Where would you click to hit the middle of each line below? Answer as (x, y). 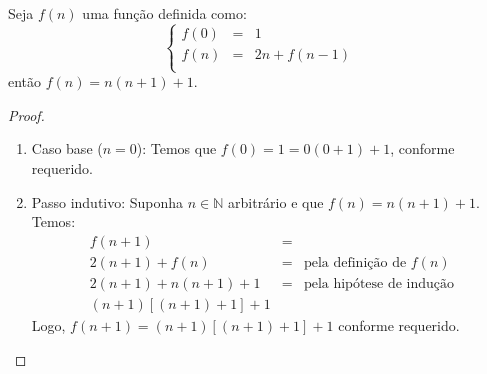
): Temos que (176, 148)
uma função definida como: (164, 13)
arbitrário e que (276, 201)
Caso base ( (67, 148)
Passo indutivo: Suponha (107, 201)
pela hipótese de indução (379, 283)
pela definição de (355, 262)
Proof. (26, 114)
